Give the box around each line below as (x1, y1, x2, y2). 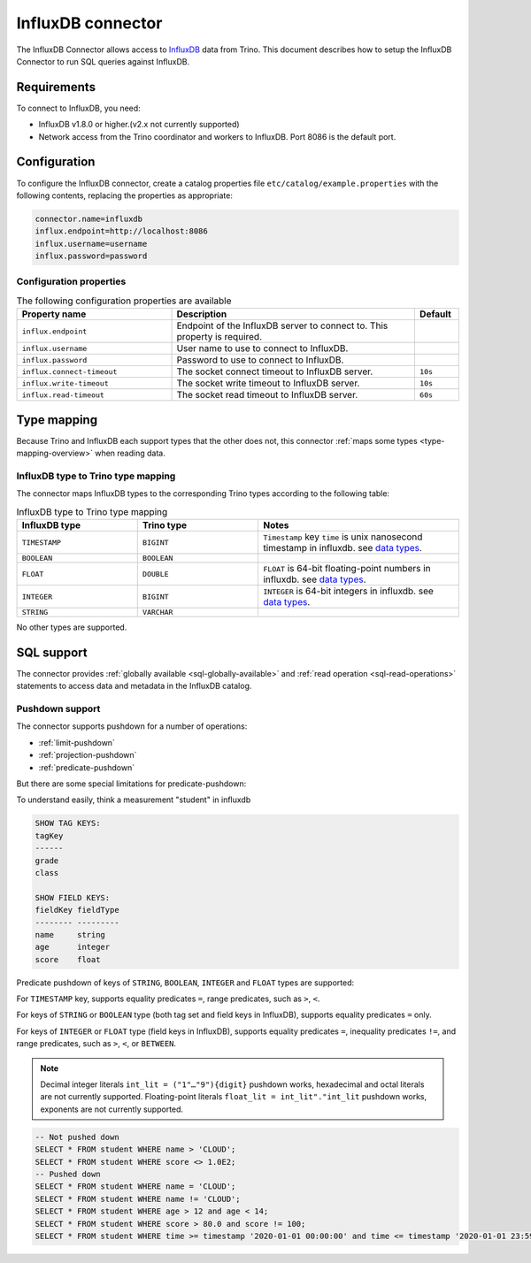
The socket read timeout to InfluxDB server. (176, 389, 358, 402)
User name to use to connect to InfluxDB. (176, 342, 349, 355)
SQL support (16, 645, 88, 660)
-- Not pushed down (35, 1132, 119, 1142)
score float (35, 954, 101, 964)
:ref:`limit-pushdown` (38, 737, 115, 747)
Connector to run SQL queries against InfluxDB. (16, 56, 190, 66)
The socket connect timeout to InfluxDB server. (176, 365, 373, 378)
